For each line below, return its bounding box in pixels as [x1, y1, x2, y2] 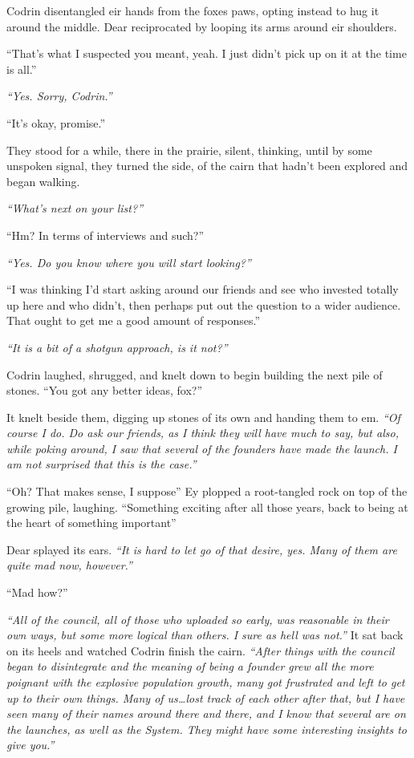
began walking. [6, 172, 80, 189]
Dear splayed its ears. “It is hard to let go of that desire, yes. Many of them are [6, 541, 397, 557]
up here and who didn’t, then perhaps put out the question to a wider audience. [6, 296, 401, 313]
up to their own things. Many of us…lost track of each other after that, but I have [6, 689, 405, 706]
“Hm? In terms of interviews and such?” [6, 226, 205, 243]
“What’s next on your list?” [6, 200, 144, 217]
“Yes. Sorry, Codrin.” [6, 87, 112, 104]
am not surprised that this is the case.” [6, 456, 197, 472]
